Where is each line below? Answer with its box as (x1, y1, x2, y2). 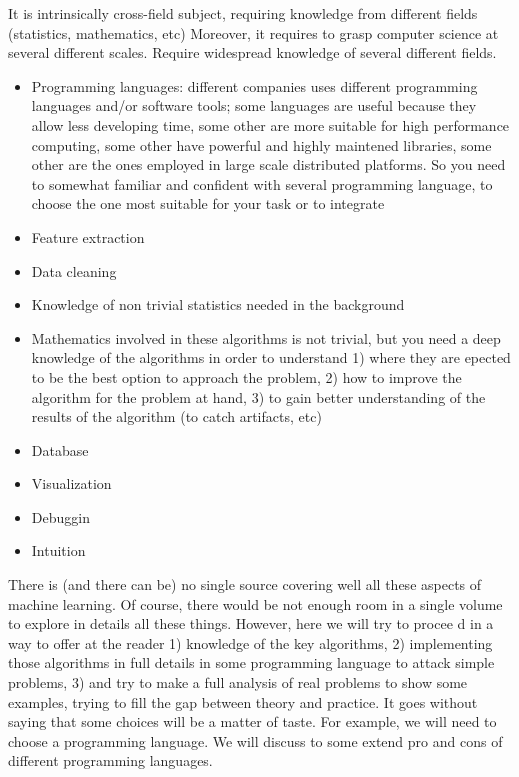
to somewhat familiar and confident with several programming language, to (31, 173, 493, 194)
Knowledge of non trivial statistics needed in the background (31, 294, 405, 315)
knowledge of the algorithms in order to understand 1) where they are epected (31, 347, 511, 368)
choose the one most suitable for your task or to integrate (31, 193, 385, 214)
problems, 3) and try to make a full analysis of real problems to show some (8, 672, 468, 693)
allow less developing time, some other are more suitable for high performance (31, 114, 510, 135)
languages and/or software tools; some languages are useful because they (31, 95, 477, 116)
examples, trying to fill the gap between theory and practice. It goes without (8, 691, 478, 712)
